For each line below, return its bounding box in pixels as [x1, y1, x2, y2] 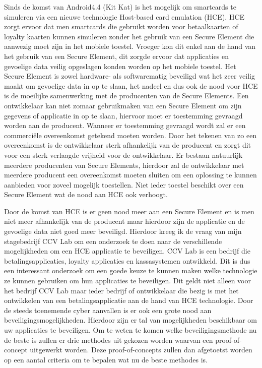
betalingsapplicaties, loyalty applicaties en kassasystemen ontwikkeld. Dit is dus [4, 255, 250, 266]
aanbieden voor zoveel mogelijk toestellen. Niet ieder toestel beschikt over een [4, 179, 244, 190]
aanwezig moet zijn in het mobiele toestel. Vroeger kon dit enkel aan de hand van [4, 41, 256, 51]
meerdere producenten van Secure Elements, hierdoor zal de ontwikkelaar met [4, 159, 244, 170]
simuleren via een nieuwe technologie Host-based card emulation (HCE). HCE [4, 11, 245, 22]
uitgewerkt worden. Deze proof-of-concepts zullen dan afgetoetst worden [30, 344, 252, 355]
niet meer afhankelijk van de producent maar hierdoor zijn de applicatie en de [4, 216, 245, 226]
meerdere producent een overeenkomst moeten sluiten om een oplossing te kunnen [4, 169, 257, 180]
